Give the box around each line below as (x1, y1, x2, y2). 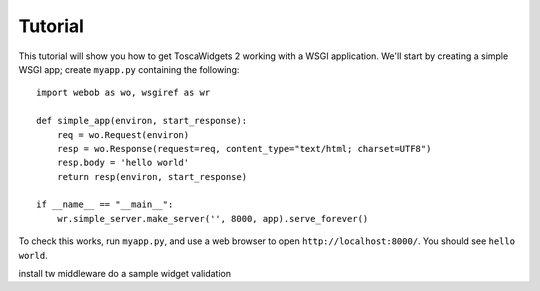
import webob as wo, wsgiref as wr (36, 87, 211, 99)
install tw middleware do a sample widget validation (18, 268, 232, 280)
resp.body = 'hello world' (56, 157, 190, 169)
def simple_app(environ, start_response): (36, 115, 248, 127)
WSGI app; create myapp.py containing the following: (18, 63, 240, 75)
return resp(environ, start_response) (56, 171, 248, 182)
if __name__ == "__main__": (36, 199, 174, 210)
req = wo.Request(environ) (56, 129, 190, 140)
